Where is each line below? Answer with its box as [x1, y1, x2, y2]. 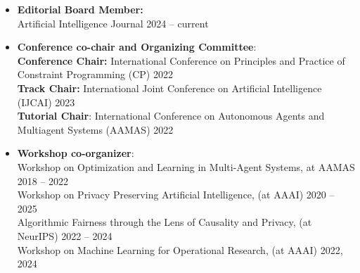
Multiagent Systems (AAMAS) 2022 [17, 122, 174, 136]
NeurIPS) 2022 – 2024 [17, 228, 112, 243]
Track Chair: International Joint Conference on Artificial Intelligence [17, 80, 322, 95]
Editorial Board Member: [17, 2, 143, 16]
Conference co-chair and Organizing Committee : [17, 39, 257, 54]
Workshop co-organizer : [17, 146, 134, 160]
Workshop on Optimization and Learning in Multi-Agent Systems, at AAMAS [17, 159, 355, 174]
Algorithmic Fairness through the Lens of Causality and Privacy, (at [17, 215, 312, 229]
